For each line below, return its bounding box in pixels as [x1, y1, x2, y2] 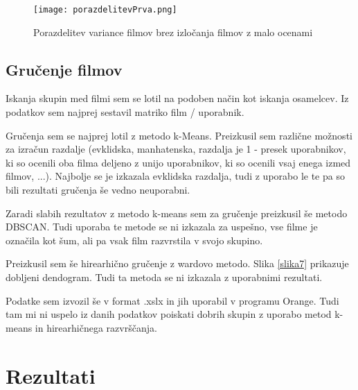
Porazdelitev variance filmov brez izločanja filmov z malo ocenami [33, 24, 313, 39]
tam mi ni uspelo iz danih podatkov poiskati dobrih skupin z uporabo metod [6, 307, 332, 321]
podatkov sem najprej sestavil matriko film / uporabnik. [6, 105, 244, 119]
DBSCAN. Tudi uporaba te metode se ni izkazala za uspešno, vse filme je [6, 219, 318, 234]
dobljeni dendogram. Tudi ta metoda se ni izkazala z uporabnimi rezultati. [6, 269, 323, 284]
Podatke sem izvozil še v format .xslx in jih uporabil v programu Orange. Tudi [6, 293, 339, 307]
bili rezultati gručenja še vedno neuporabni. [6, 183, 190, 197]
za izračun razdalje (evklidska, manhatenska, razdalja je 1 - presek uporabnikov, [6, 142, 346, 156]
